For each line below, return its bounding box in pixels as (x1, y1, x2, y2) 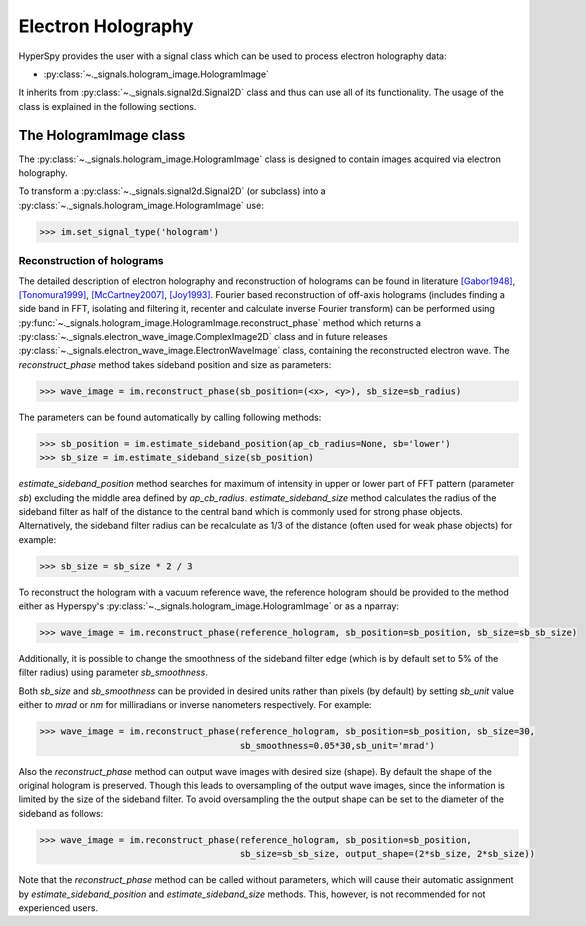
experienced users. (18, 901, 99, 914)
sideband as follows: (18, 807, 104, 819)
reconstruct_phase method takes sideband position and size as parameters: (18, 358, 332, 370)
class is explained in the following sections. (18, 100, 197, 112)
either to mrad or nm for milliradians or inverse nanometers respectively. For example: (18, 699, 372, 711)
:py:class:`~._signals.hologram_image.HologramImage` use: (18, 199, 264, 211)
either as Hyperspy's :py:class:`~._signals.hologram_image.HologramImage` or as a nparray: (18, 600, 400, 612)
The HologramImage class (18, 126, 186, 144)
